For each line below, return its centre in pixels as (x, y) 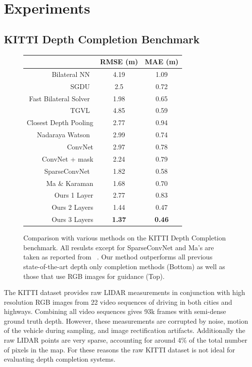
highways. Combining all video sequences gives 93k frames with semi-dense (115, 311)
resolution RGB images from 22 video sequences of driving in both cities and (118, 302)
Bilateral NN (71, 74)
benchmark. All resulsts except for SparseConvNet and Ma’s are (119, 247)
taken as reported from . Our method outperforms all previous (118, 257)
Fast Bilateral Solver (59, 98)
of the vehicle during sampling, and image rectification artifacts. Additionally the (125, 330)
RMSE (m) (119, 62)
